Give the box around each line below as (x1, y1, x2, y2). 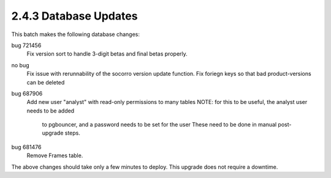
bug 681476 (11, 143, 42, 150)
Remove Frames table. (26, 152, 83, 159)
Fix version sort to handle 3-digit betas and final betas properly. (26, 50, 188, 57)
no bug (11, 61, 30, 69)
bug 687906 (11, 89, 43, 97)
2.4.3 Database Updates (11, 9, 138, 23)
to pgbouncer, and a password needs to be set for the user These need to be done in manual (42, 121, 277, 128)
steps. (64, 129, 81, 137)
